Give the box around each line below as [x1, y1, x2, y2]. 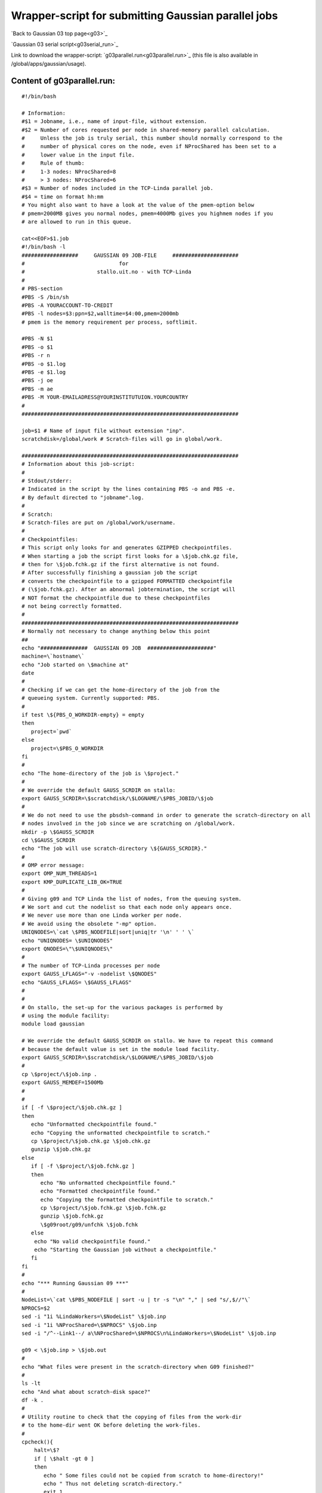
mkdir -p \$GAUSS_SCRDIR [21, 828, 94, 835]
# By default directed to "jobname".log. [21, 494, 144, 501]
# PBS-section [21, 285, 63, 292]
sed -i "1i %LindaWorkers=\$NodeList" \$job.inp [21, 1313, 166, 1320]
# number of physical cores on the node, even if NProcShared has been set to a [21, 143, 277, 150]
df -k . [21, 1397, 44, 1403]
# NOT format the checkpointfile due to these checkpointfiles [21, 594, 210, 601]
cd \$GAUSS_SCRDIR [21, 837, 76, 843]
